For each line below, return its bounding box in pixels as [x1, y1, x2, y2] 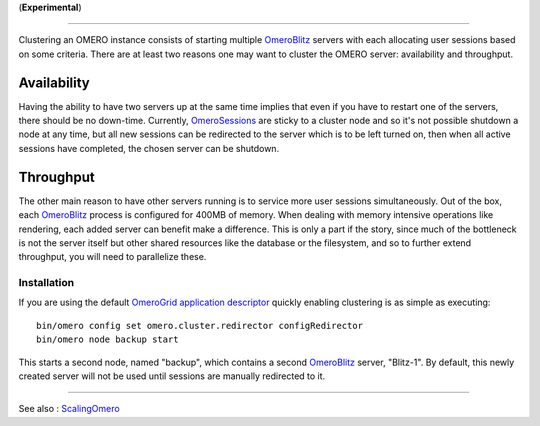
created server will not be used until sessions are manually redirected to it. [18, 370, 326, 382]
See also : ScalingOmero [18, 403, 120, 415]
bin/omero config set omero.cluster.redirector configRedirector [36, 320, 364, 331]
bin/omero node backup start [36, 334, 179, 345]
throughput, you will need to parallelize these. [18, 251, 207, 263]
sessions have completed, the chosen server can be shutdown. [18, 142, 280, 154]
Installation [18, 276, 75, 290]
